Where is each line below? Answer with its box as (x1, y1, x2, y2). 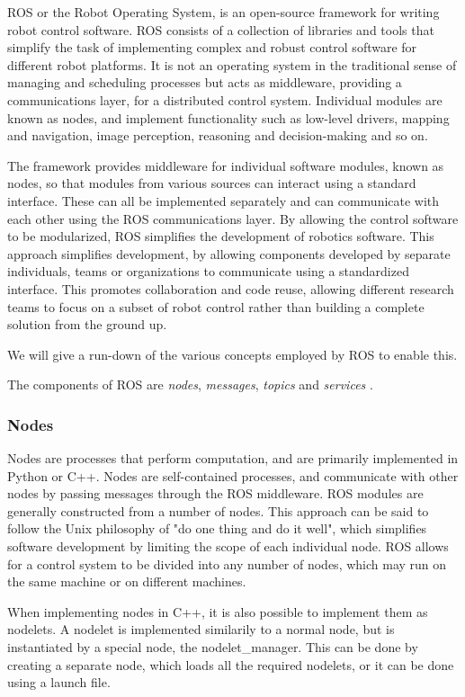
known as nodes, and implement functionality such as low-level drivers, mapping (7, 108, 450, 127)
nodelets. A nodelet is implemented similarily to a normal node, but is (7, 620, 395, 639)
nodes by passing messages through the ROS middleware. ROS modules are (7, 484, 424, 503)
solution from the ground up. (7, 315, 167, 334)
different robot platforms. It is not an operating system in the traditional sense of (7, 55, 457, 74)
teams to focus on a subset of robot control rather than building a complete (7, 297, 425, 316)
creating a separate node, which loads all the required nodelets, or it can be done (7, 655, 454, 674)
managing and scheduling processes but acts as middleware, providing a (7, 73, 402, 92)
